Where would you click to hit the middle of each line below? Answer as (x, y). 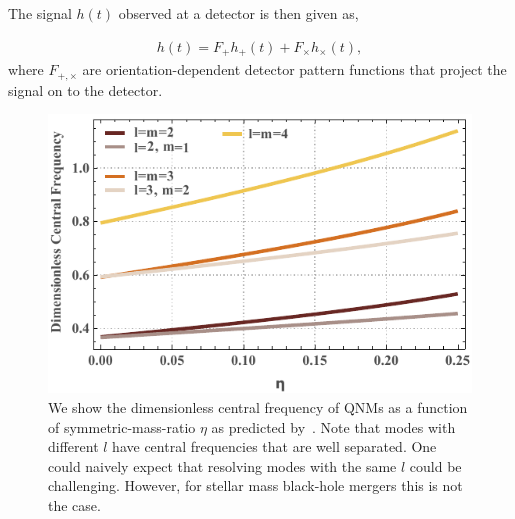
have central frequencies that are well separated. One (274, 446)
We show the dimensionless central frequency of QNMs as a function (258, 406)
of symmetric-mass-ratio (122, 426)
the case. (74, 504)
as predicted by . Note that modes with (333, 426)
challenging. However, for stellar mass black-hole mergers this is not (255, 485)
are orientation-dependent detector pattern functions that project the (294, 69)
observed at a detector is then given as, (238, 13)
